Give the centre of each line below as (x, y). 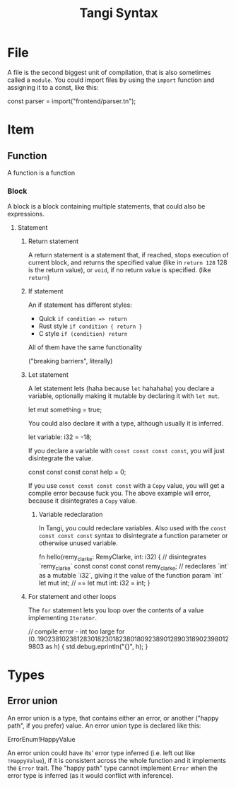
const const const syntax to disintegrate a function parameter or (133, 536)
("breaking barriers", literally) (70, 361)
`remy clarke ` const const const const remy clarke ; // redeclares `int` (134, 567)
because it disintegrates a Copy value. (83, 501)
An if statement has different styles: (80, 305)
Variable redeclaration (71, 515)
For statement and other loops (72, 596)
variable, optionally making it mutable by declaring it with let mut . (124, 396)
